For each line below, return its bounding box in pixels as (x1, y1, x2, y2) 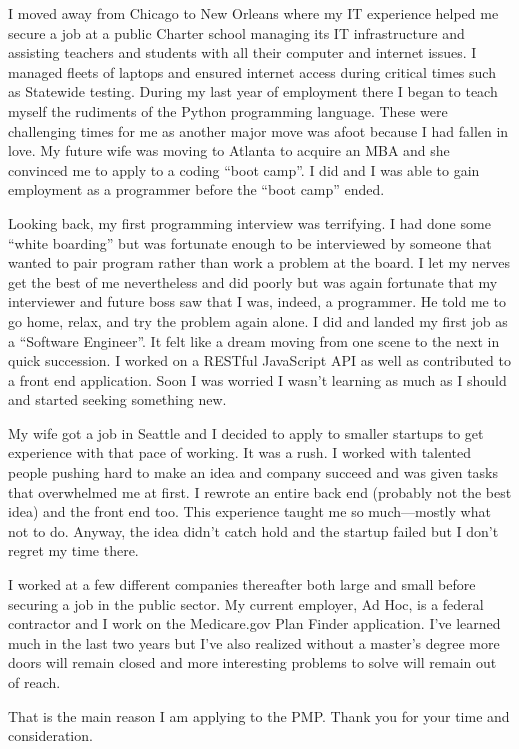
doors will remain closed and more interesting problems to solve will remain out (8, 652, 497, 673)
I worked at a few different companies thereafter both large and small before (8, 574, 476, 595)
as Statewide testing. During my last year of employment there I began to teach (8, 81, 498, 102)
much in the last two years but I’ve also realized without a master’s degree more (8, 632, 500, 653)
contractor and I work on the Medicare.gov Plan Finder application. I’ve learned (8, 613, 501, 634)
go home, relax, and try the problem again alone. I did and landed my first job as (8, 310, 508, 331)
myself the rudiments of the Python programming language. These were (8, 100, 448, 121)
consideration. (8, 725, 93, 746)
